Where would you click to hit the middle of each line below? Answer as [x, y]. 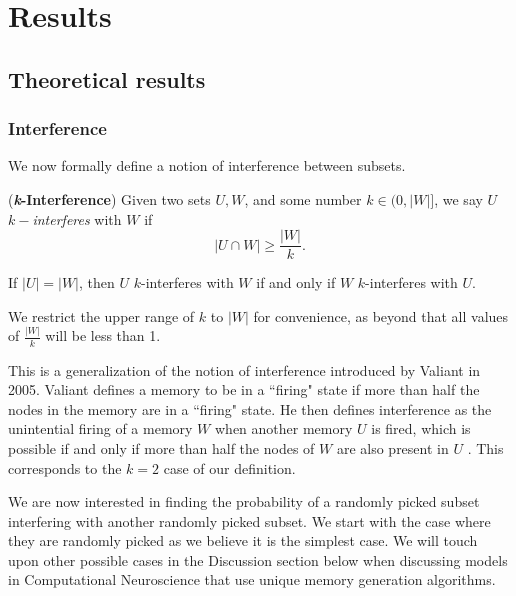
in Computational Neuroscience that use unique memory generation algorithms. [252, 579]
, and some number [303, 198]
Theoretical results [107, 78]
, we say [458, 198]
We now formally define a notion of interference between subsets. [207, 165]
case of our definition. [229, 467]
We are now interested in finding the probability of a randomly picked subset [244, 501]
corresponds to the [65, 467]
